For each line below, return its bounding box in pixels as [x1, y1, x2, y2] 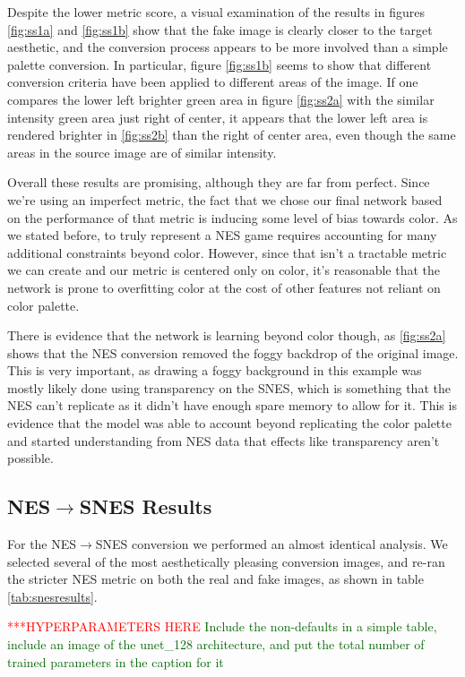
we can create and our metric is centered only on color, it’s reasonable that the [7, 261, 441, 279]
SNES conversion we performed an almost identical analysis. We [95, 535, 448, 553]
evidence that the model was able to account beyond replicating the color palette [7, 414, 452, 433]
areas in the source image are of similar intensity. [7, 142, 277, 161]
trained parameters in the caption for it [7, 652, 224, 671]
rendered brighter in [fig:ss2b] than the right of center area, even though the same [7, 125, 456, 144]
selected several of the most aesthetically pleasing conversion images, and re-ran [7, 552, 445, 570]
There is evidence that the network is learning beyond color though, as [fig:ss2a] [7, 326, 446, 345]
